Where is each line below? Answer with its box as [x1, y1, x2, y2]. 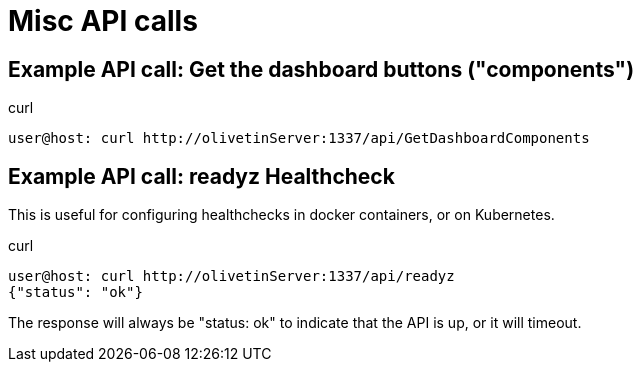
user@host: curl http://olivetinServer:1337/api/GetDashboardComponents [8, 130, 590, 147]
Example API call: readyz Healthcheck [8, 163, 395, 189]
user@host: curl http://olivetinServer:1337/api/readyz [8, 268, 455, 285]
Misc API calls [8, 4, 198, 38]
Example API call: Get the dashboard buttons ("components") [8, 56, 635, 82]
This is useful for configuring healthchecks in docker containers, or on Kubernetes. [8, 206, 555, 224]
